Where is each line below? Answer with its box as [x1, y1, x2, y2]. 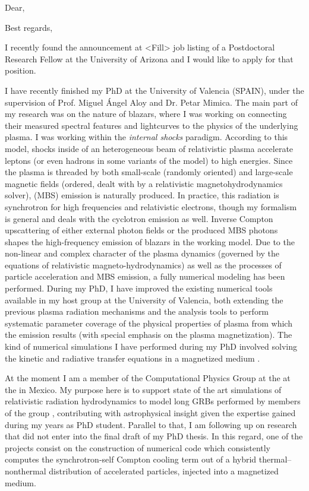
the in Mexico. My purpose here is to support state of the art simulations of [5, 383, 282, 395]
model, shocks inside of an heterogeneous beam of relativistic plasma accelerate [5, 142, 294, 154]
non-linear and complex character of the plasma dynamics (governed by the [5, 247, 279, 259]
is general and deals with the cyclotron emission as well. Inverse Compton [5, 212, 273, 224]
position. [5, 64, 36, 77]
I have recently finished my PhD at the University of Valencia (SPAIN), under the [5, 84, 304, 96]
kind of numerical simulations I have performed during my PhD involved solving [5, 340, 297, 353]
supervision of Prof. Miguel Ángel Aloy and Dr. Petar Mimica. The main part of [5, 96, 298, 108]
